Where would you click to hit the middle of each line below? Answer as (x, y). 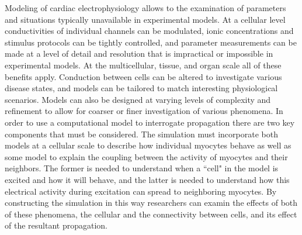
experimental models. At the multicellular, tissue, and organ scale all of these (143, 65)
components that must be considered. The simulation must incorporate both (141, 134)
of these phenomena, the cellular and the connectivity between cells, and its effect (151, 214)
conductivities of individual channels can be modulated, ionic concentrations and (149, 31)
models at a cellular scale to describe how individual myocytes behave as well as (148, 145)
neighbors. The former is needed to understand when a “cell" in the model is (142, 168)
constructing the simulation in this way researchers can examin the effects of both (151, 203)
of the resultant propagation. (56, 225)
